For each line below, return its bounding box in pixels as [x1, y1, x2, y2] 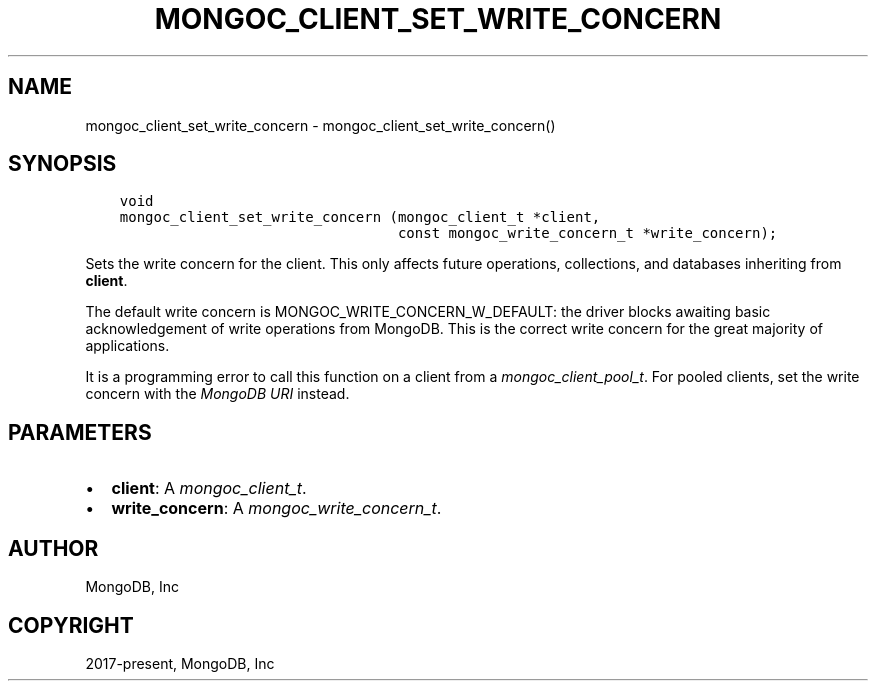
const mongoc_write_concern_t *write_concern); [397, 225, 778, 242]
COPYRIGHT [8, 612, 134, 638]
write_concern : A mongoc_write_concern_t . [111, 498, 442, 519]
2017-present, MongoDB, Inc [85, 654, 275, 672]
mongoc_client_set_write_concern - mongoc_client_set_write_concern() [85, 116, 556, 134]
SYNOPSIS [8, 151, 117, 177]
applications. [85, 337, 170, 355]
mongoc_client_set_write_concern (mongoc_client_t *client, [119, 209, 601, 226]
